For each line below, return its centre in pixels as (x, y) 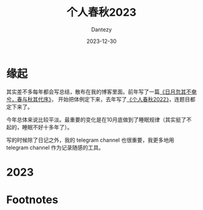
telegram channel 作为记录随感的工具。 (55, 147)
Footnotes (32, 200)
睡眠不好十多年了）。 (47, 127)
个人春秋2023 (101, 12)
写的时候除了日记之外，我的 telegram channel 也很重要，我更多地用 (90, 140)
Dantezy (101, 29)
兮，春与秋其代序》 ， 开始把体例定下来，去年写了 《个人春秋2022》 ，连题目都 (101, 99)
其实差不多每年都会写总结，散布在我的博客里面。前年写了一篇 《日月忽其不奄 (101, 92)
